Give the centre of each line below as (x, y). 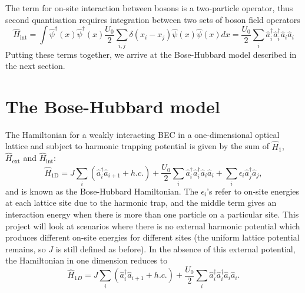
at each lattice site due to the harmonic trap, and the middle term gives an (141, 203)
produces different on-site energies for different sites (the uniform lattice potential (152, 237)
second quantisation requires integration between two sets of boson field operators (153, 19)
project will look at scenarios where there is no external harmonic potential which (153, 225)
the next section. (35, 66)
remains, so (26, 248)
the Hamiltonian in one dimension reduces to (87, 260)
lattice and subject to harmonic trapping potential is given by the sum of (137, 146)
